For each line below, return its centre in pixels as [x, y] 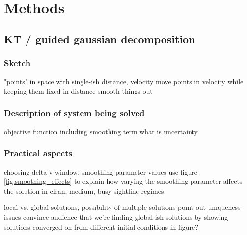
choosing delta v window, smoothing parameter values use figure [101, 171]
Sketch [17, 63]
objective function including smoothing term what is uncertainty [101, 131]
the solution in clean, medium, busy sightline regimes [84, 191]
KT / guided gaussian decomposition [100, 39]
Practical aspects [38, 153]
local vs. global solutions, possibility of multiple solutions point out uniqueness [122, 207]
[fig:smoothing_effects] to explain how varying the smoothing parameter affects [123, 181]
